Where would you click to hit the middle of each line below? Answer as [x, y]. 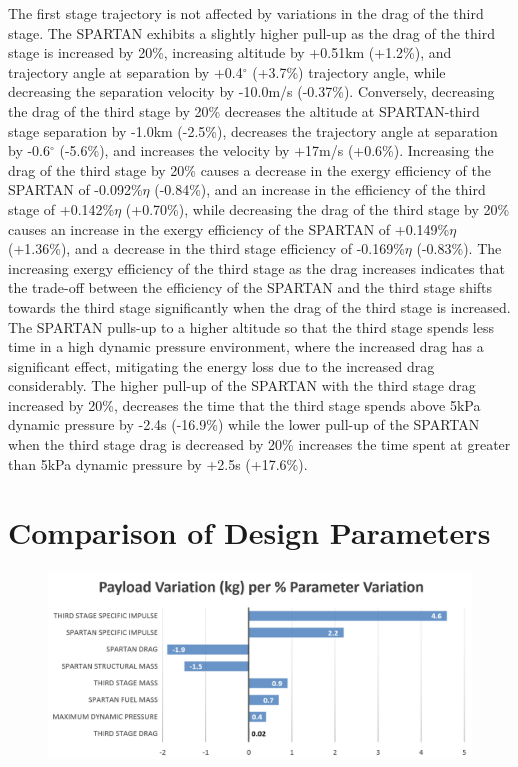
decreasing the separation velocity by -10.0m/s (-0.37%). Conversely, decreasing [251, 91]
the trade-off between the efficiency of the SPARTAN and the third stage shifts [250, 287]
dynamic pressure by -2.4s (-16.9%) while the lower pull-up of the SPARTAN [244, 424]
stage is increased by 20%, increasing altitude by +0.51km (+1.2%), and [230, 52]
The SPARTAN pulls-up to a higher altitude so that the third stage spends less [251, 326]
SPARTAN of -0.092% [75, 189]
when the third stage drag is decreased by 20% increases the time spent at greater [259, 444]
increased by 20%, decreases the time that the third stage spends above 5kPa [244, 404]
